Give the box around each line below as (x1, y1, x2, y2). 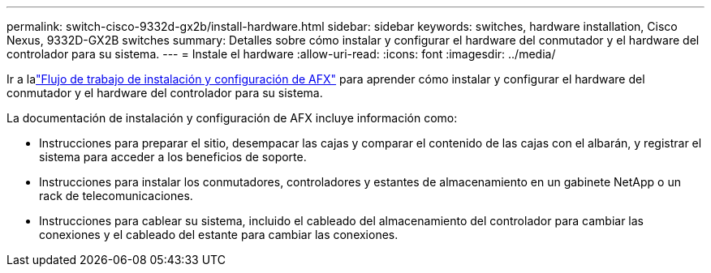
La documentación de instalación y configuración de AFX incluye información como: (6, 111, 458, 125)
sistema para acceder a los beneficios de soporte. (39, 150, 307, 164)
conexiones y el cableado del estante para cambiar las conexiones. (39, 228, 399, 241)
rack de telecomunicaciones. (39, 189, 193, 203)
